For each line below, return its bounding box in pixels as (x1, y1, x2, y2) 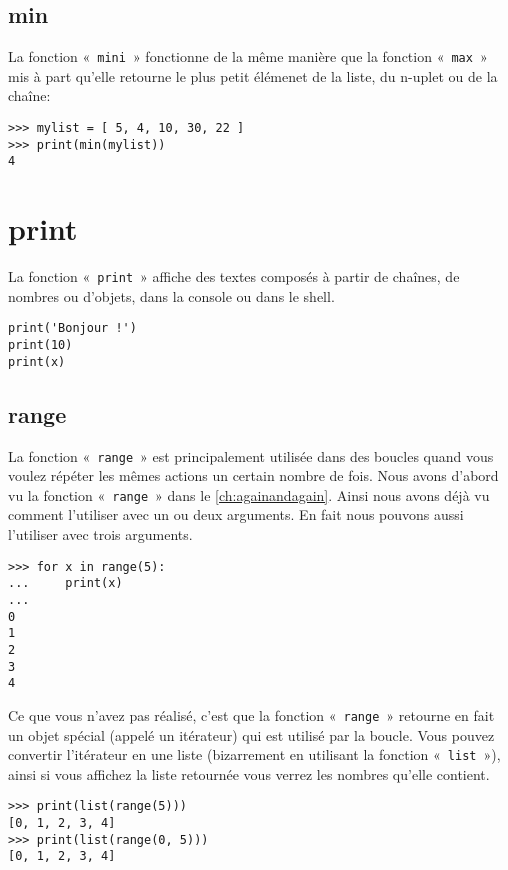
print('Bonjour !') (8, 321, 137, 336)
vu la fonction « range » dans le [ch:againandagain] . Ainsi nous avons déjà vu (8, 484, 490, 505)
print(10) (8, 338, 73, 353)
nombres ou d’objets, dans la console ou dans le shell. (8, 285, 335, 306)
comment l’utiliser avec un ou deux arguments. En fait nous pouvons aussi (8, 504, 464, 525)
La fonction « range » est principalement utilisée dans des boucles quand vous (8, 445, 494, 466)
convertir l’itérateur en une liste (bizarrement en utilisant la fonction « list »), (8, 744, 501, 765)
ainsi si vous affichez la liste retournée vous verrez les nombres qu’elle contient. (8, 763, 490, 784)
